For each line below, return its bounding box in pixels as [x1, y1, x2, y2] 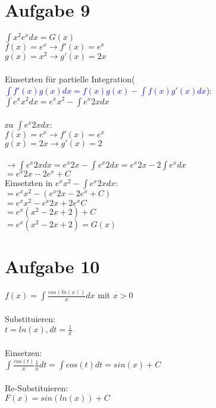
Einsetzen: [5, 346, 42, 358]
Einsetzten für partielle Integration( [5, 72, 135, 85]
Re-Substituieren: [5, 382, 68, 394]
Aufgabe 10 [5, 254, 100, 279]
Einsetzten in [5, 176, 53, 188]
